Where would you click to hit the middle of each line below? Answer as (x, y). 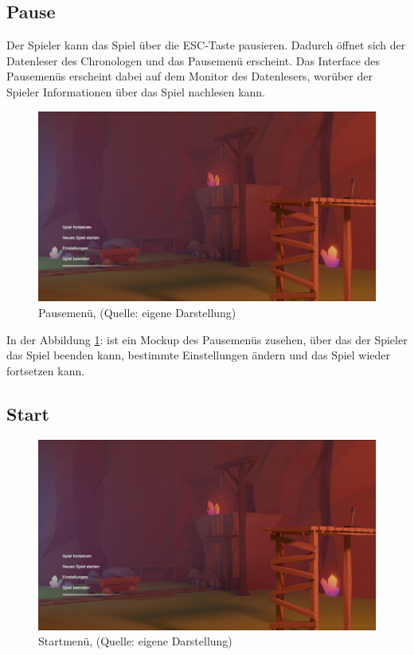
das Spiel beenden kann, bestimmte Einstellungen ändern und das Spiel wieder (199, 355)
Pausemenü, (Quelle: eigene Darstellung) (137, 313)
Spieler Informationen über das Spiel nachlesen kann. (136, 91)
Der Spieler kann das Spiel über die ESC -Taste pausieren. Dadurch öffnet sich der (206, 45)
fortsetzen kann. (46, 370)
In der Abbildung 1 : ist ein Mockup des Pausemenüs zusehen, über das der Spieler (207, 339)
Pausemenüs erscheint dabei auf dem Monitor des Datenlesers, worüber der (189, 76)
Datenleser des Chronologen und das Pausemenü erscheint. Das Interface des (193, 60)
